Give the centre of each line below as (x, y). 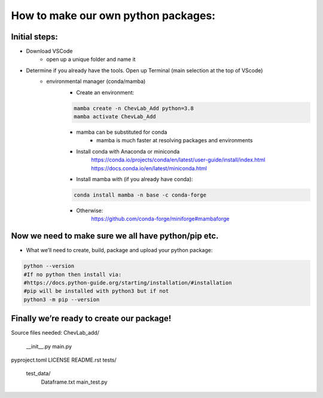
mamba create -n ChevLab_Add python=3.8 (134, 108)
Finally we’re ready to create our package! (91, 319)
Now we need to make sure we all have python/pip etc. (115, 236)
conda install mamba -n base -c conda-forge (140, 195)
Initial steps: (34, 37)
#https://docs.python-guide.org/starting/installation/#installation (128, 283)
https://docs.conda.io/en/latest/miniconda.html (149, 168)
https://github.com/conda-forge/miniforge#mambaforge (160, 219)
